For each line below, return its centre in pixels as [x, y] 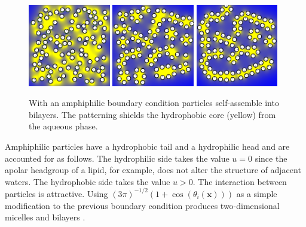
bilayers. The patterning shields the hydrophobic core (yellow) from [152, 114]
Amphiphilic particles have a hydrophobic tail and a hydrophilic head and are [147, 146]
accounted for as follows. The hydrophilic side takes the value [117, 158]
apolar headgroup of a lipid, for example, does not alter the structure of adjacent [153, 170]
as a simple [257, 193]
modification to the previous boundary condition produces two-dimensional [142, 205]
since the [271, 158]
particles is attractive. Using [56, 193]
